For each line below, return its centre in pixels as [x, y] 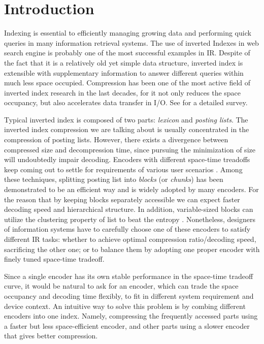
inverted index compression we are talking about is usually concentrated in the [127, 129]
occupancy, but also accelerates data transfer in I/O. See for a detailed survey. [126, 102]
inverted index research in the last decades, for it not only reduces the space [123, 92]
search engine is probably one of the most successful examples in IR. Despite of [127, 53]
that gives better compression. [51, 336]
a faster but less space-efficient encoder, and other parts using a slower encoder [127, 325]
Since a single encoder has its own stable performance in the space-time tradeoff [129, 276]
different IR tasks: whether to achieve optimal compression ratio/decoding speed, [130, 239]
